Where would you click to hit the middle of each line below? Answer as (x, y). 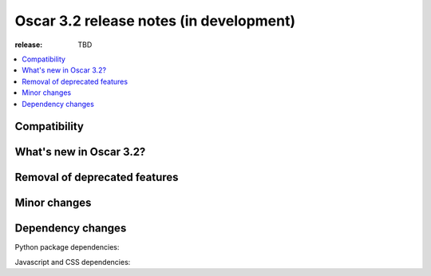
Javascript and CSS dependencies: (73, 262)
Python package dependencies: (67, 247)
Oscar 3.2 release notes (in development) (155, 21)
